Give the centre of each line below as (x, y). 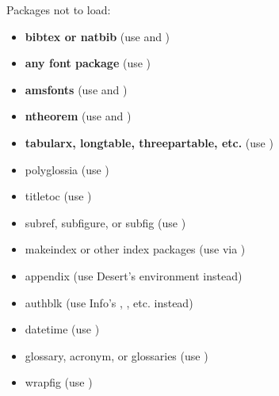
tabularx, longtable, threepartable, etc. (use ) (149, 142)
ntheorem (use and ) (78, 116)
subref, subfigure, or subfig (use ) (105, 222)
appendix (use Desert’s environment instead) (134, 275)
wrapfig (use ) (59, 382)
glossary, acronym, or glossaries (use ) (117, 355)
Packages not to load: (59, 10)
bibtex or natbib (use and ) (97, 36)
